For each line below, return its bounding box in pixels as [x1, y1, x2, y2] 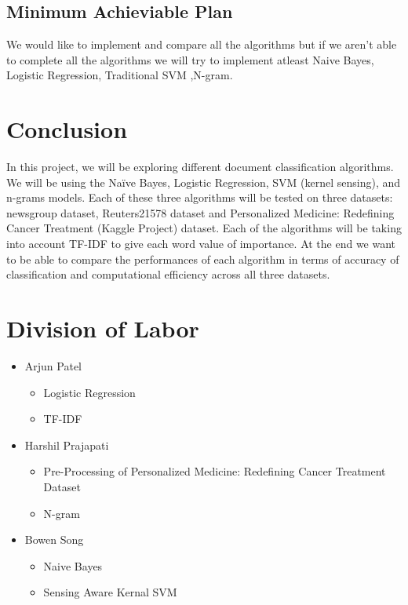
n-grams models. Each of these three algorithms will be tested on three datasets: [6, 189, 393, 206]
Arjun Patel [24, 357, 82, 374]
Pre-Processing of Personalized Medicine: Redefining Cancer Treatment [43, 463, 386, 479]
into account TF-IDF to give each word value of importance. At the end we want [6, 235, 396, 252]
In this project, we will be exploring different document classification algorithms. [6, 159, 394, 175]
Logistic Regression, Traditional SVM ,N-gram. [6, 67, 233, 83]
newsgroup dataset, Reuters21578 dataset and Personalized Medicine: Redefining [6, 204, 395, 220]
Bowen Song [24, 531, 84, 548]
